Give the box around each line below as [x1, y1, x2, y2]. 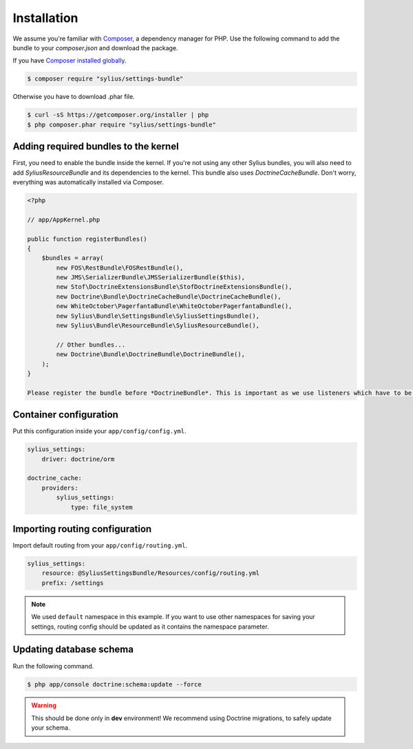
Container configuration [12, 409, 118, 421]
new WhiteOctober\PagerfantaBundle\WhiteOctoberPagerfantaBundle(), [56, 303, 293, 310]
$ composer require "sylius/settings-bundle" [27, 75, 184, 83]
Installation [12, 10, 78, 25]
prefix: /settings [41, 578, 104, 587]
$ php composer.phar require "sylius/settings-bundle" [27, 120, 216, 129]
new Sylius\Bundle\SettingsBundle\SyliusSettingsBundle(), [56, 312, 260, 320]
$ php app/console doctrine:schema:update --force [27, 680, 202, 688]
